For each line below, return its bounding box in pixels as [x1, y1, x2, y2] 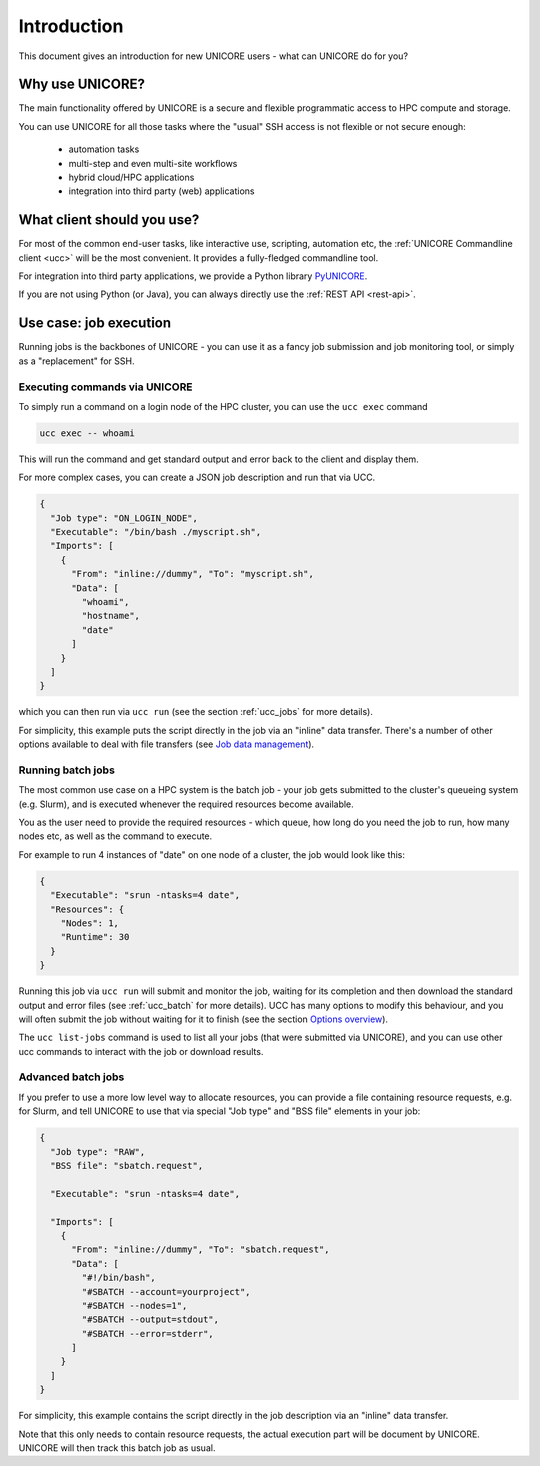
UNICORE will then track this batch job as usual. [18, 1442, 216, 1454]
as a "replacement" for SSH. [18, 355, 135, 367]
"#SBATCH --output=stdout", [81, 1314, 220, 1325]
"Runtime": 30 [60, 931, 130, 943]
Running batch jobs [18, 763, 115, 777]
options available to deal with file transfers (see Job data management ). [18, 738, 315, 750]
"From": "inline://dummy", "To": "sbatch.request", [71, 1244, 330, 1255]
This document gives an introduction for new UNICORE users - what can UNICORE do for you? [18, 50, 409, 62]
